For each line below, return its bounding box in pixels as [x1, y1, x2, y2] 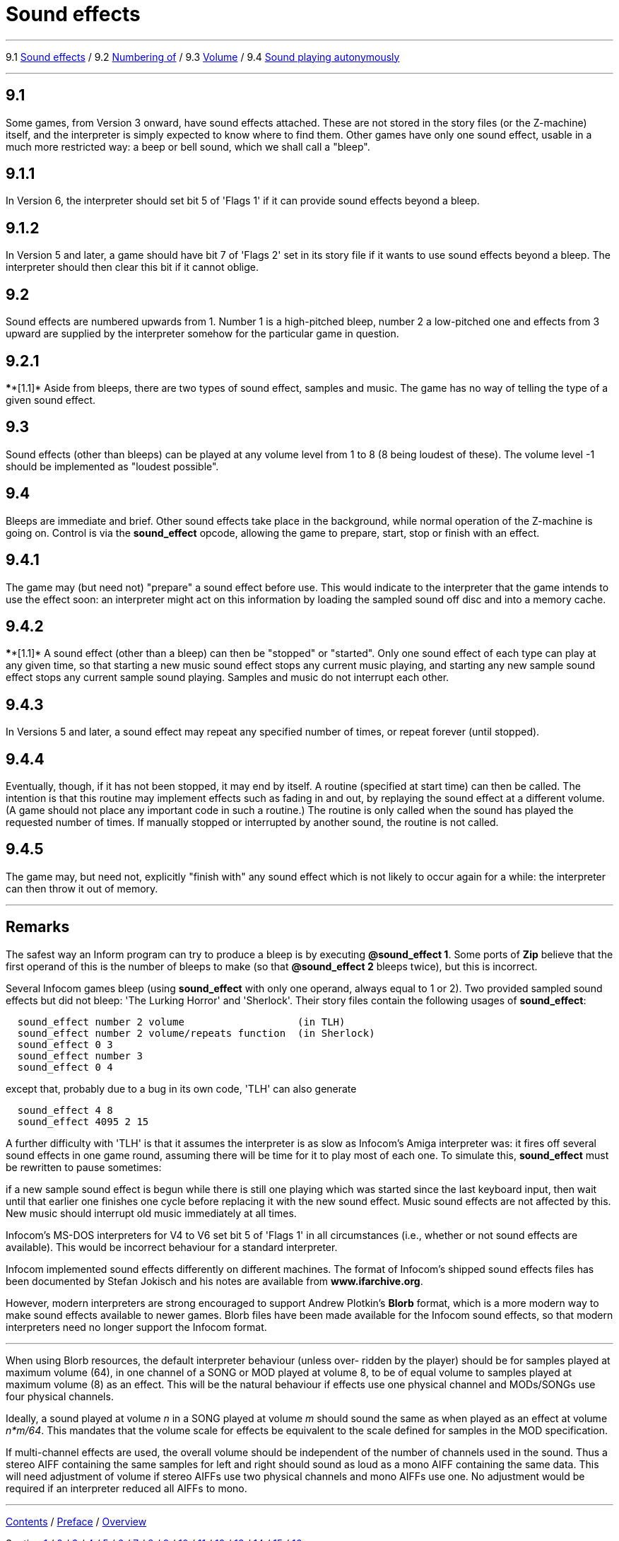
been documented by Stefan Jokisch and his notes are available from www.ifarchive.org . [6, 1274, 423, 1287]
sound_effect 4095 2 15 [17, 1115, 149, 1127]
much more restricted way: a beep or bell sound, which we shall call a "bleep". [6, 140, 370, 153]
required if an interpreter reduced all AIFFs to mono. [6, 1482, 247, 1494]
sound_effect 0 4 [17, 1061, 113, 1073]
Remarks [6, 918, 70, 936]
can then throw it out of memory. [6, 882, 158, 895]
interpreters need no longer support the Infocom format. [6, 1320, 267, 1333]
